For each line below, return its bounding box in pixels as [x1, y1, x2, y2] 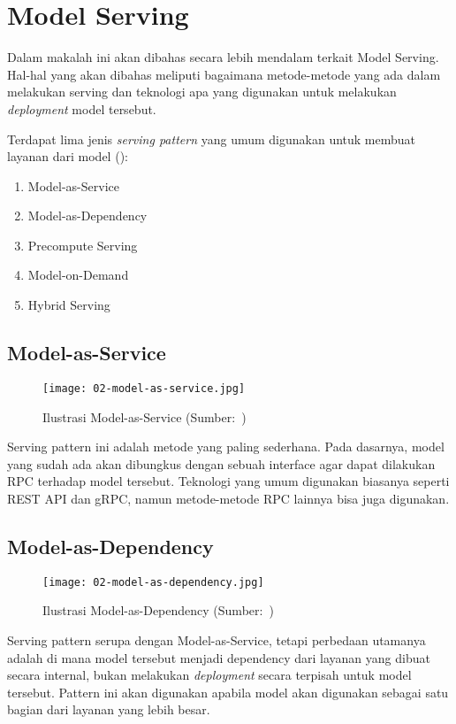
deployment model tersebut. [7, 99, 156, 118]
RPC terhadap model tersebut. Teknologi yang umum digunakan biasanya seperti [7, 472, 450, 490]
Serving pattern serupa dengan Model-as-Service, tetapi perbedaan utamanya [7, 630, 426, 649]
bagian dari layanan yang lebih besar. [7, 700, 210, 719]
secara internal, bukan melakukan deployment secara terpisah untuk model [7, 666, 412, 684]
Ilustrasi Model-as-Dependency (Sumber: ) [42, 601, 274, 620]
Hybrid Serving [27, 296, 110, 314]
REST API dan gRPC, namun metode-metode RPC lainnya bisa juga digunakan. [7, 489, 450, 507]
